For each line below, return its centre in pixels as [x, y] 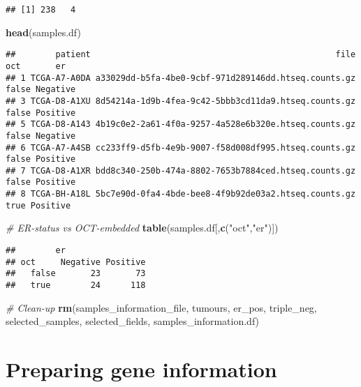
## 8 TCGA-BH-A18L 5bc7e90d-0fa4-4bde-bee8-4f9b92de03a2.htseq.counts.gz [181, 194]
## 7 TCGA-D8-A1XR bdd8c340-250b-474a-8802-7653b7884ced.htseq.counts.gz [181, 170]
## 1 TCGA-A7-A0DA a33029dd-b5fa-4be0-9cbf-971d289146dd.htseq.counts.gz [181, 78]
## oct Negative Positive [76, 262]
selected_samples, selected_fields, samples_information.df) [133, 321]
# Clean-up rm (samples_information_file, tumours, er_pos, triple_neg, [161, 307]
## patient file [181, 55]
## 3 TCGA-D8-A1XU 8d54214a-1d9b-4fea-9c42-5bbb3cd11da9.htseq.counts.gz [181, 101]
